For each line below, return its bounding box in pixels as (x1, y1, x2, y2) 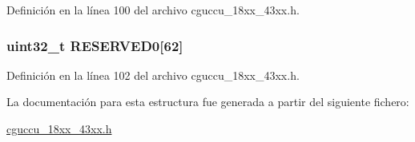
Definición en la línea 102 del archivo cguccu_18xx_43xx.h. (6, 66, 300, 83)
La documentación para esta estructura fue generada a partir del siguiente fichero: (6, 93, 409, 110)
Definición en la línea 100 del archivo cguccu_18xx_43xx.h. (6, 2, 300, 18)
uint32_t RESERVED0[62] (6, 35, 183, 55)
